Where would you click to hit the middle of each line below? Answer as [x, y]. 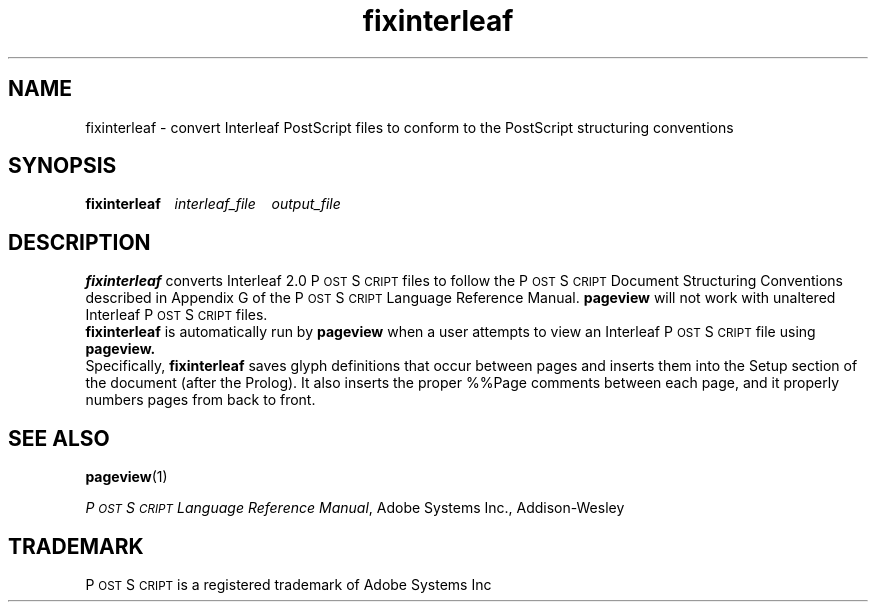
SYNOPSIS [62, 166]
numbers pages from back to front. [200, 400]
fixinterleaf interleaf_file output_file [213, 204]
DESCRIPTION [79, 242]
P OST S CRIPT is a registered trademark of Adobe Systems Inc [288, 584]
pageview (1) [126, 477]
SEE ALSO [59, 438]
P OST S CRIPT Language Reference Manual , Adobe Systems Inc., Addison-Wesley [355, 508]
